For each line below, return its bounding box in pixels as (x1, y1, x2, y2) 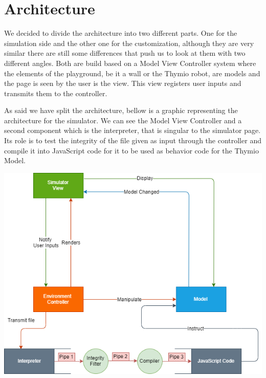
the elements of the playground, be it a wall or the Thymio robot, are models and (4, 68, 260, 78)
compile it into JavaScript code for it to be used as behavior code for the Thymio (4, 145, 259, 155)
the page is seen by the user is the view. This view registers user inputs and (4, 78, 241, 88)
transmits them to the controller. (4, 87, 107, 98)
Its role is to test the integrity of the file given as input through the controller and (4, 135, 261, 146)
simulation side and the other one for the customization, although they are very (4, 37, 254, 48)
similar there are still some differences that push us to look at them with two (4, 48, 246, 58)
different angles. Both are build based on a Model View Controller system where (4, 57, 256, 68)
